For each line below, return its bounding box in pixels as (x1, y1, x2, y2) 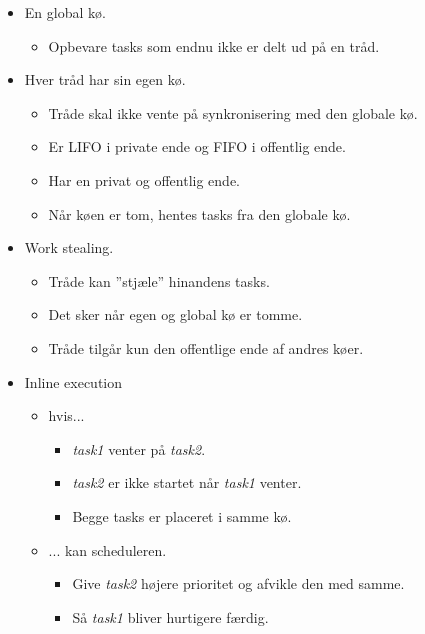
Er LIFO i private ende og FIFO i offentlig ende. (48, 136, 346, 157)
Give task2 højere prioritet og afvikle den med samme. (72, 573, 405, 594)
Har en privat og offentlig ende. (48, 169, 241, 190)
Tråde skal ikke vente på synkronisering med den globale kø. (48, 102, 418, 123)
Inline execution (24, 371, 123, 392)
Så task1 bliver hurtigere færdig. (72, 606, 269, 627)
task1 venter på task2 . (72, 438, 206, 459)
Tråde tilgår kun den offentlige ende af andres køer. (48, 337, 364, 358)
